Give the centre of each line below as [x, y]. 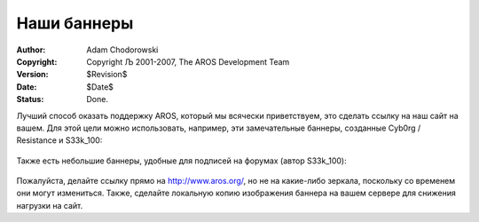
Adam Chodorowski [122, 50]
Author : [31, 50]
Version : [32, 75]
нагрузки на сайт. [50, 205]
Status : [30, 99]
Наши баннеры [75, 23]
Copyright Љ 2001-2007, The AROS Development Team [188, 61]
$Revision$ [107, 75]
